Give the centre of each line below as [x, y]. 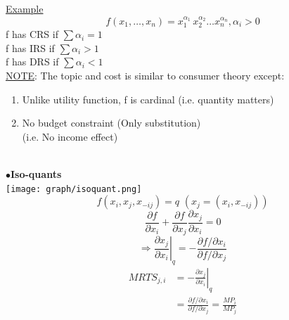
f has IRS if [30, 47]
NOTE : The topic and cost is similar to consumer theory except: [145, 76]
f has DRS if [32, 62]
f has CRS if [32, 34]
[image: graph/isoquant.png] [74, 189]
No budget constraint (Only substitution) [111, 123]
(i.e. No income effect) [70, 136]
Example [25, 8]
